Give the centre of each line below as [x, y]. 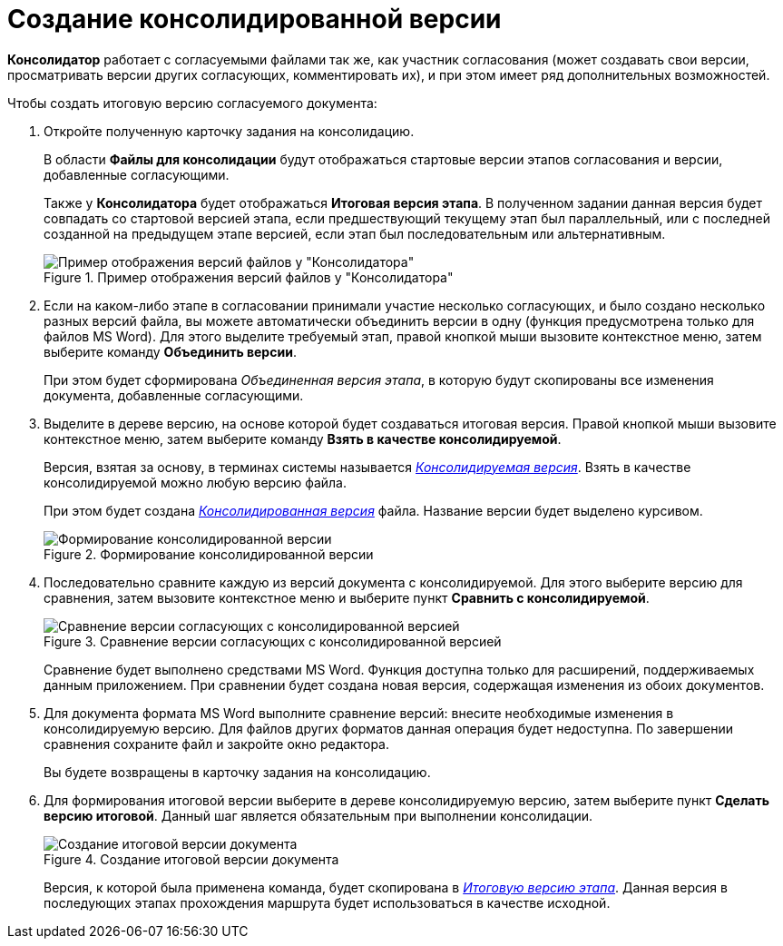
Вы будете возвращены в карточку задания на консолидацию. [237, 772]
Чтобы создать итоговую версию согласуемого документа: [192, 103]
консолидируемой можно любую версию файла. [195, 482]
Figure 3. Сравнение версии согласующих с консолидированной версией [273, 641]
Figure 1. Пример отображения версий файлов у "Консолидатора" [249, 277]
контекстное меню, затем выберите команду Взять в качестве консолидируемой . [303, 439]
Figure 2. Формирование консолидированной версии [209, 554]
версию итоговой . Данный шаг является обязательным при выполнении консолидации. [318, 815]
